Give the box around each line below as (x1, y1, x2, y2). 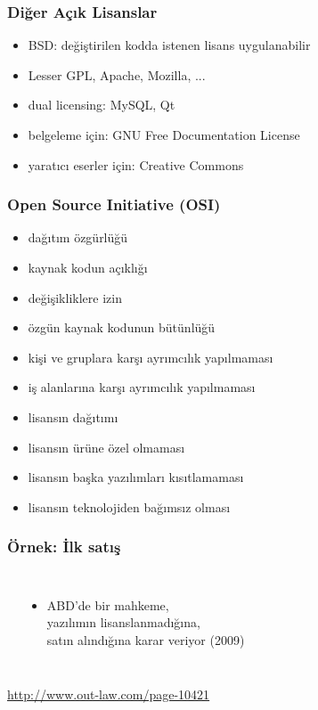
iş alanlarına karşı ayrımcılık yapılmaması (28, 378, 256, 396)
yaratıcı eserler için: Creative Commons (28, 155, 244, 174)
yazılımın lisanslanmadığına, (46, 613, 200, 632)
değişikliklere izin (28, 288, 122, 306)
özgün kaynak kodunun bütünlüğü (28, 318, 216, 337)
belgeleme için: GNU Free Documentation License (28, 126, 300, 143)
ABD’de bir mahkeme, (46, 595, 169, 614)
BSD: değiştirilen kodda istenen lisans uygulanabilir (28, 36, 311, 54)
